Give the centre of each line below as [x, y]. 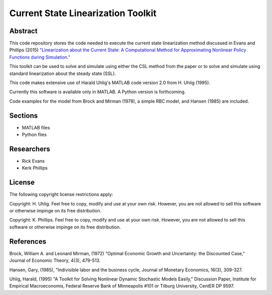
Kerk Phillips [35, 168]
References [28, 241]
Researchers [30, 149]
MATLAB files [36, 127]
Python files [34, 135]
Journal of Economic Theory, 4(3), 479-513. [55, 261]
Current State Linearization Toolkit [83, 13]
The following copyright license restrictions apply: [61, 194]
